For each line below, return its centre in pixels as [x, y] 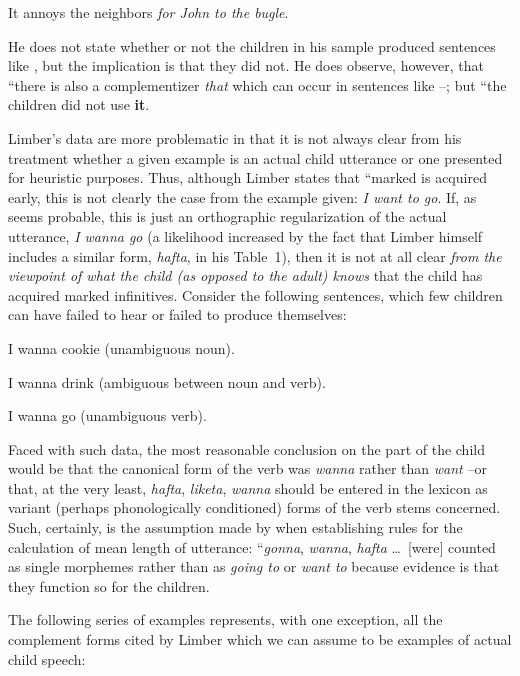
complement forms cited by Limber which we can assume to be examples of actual [260, 639]
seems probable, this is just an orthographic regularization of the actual [227, 216]
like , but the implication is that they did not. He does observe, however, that [246, 65]
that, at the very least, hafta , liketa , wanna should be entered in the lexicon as [248, 487]
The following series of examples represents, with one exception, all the [225, 619]
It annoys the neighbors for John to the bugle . [148, 12]
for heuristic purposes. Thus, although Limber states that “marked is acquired [247, 177]
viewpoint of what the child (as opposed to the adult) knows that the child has [245, 275]
